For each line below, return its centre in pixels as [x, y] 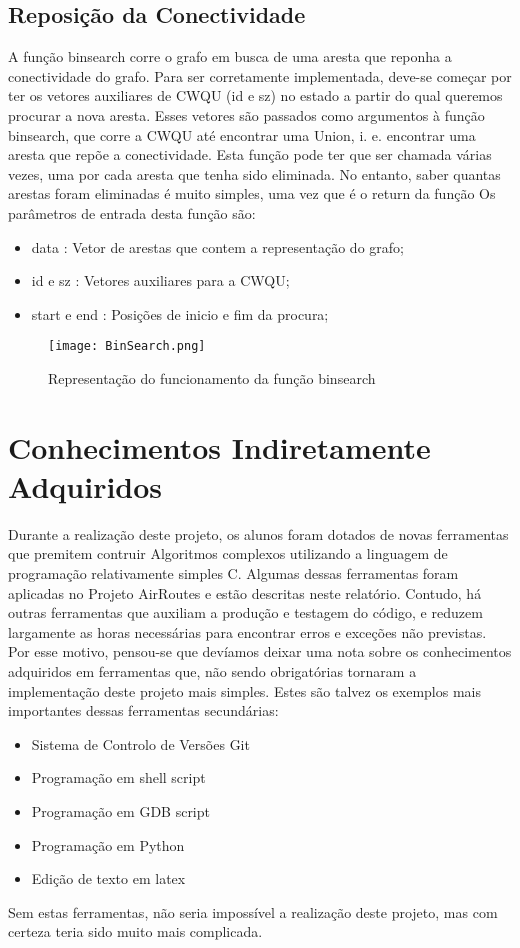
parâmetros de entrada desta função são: [132, 212]
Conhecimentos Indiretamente [219, 446]
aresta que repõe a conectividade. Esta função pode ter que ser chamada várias [250, 154]
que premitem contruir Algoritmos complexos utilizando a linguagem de [228, 553]
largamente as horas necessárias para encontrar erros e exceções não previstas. [247, 631]
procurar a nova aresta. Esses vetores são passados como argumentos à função [246, 114]
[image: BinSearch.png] [127, 346]
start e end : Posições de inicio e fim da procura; [180, 313]
